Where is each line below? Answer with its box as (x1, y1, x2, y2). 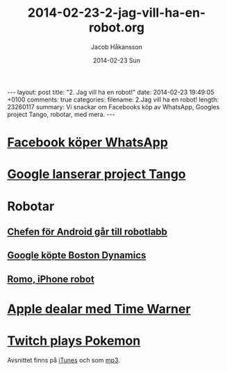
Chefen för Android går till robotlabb (7, 226, 168, 237)
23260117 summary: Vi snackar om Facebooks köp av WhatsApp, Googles (7, 102, 220, 111)
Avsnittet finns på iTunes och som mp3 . (7, 356, 120, 364)
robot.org (89, 19, 144, 35)
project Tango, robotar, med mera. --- (7, 110, 116, 118)
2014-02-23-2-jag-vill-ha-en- (27, 5, 206, 21)
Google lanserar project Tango (7, 166, 186, 182)
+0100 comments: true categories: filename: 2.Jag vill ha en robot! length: (7, 95, 219, 104)
